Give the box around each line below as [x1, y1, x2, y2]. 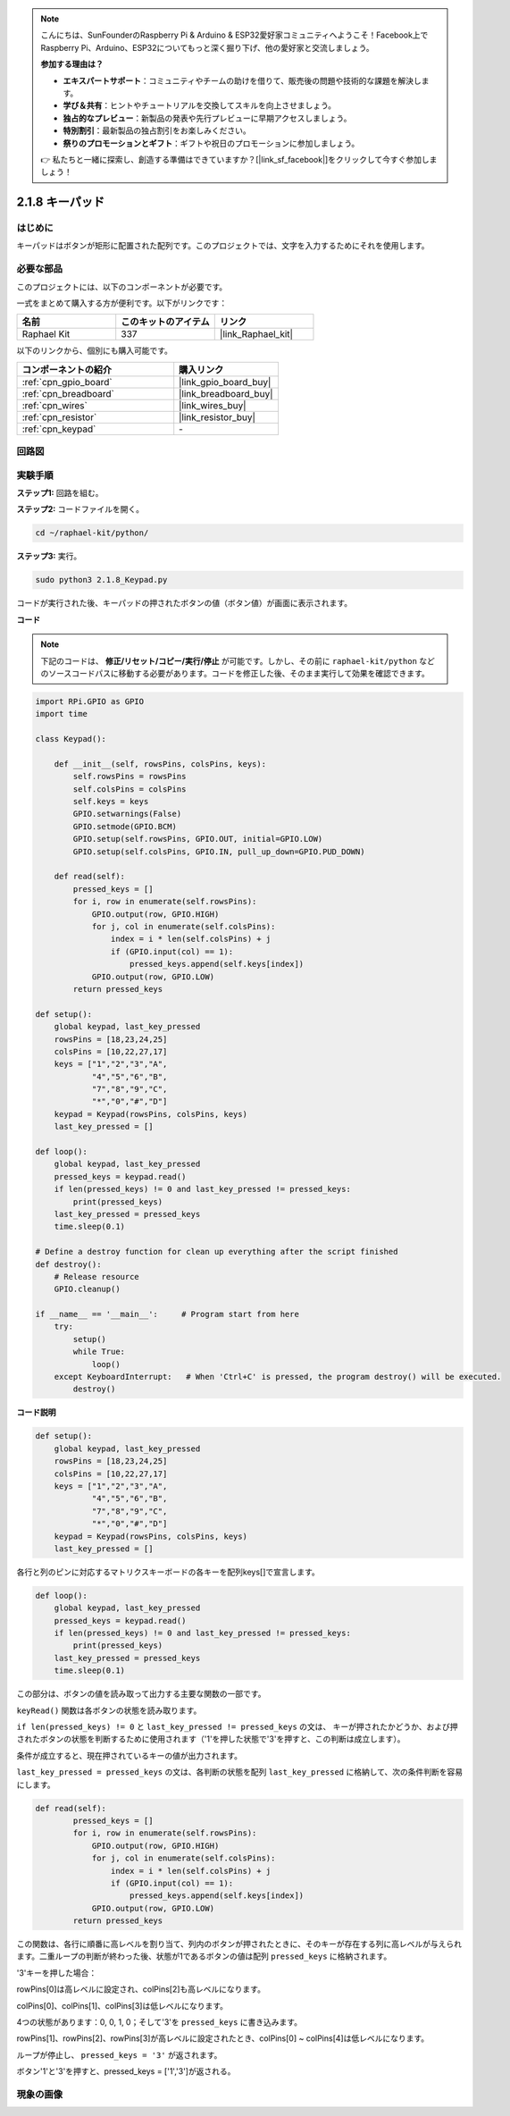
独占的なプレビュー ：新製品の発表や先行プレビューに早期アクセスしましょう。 [63, 113, 352, 123]
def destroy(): [35, 1259, 102, 1269]
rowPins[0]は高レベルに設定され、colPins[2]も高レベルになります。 [16, 1984, 265, 1994]
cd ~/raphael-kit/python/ [35, 528, 149, 538]
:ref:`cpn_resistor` [21, 411, 97, 424]
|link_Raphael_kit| [219, 328, 294, 340]
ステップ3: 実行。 [16, 550, 82, 562]
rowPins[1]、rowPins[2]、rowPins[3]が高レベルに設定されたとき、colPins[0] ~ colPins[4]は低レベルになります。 [16, 2033, 430, 2044]
